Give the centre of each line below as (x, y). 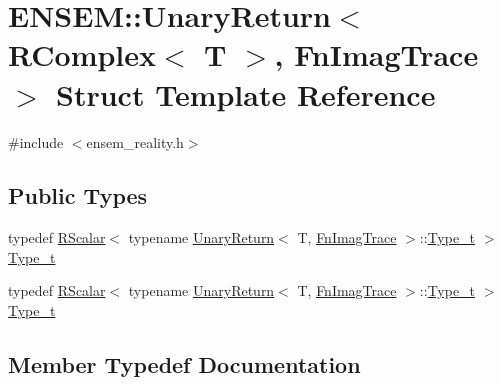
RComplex (82, 54)
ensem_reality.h (135, 141)
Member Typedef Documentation (184, 364)
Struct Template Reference (246, 93)
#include (36, 141)
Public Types (78, 195)
